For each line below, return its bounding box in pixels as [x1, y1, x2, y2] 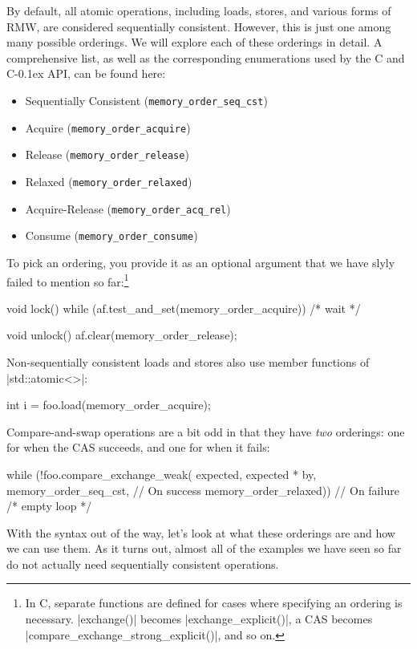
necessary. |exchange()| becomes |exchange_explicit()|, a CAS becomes [25, 610, 373, 627]
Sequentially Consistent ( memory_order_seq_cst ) [25, 91, 268, 108]
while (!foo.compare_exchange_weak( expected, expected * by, [6, 465, 317, 482]
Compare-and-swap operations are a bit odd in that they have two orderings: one [6, 423, 405, 440]
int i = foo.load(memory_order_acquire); [6, 396, 211, 413]
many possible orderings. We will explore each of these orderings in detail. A [6, 34, 383, 51]
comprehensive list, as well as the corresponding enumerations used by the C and [6, 49, 405, 66]
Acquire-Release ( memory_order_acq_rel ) [25, 200, 231, 217]
